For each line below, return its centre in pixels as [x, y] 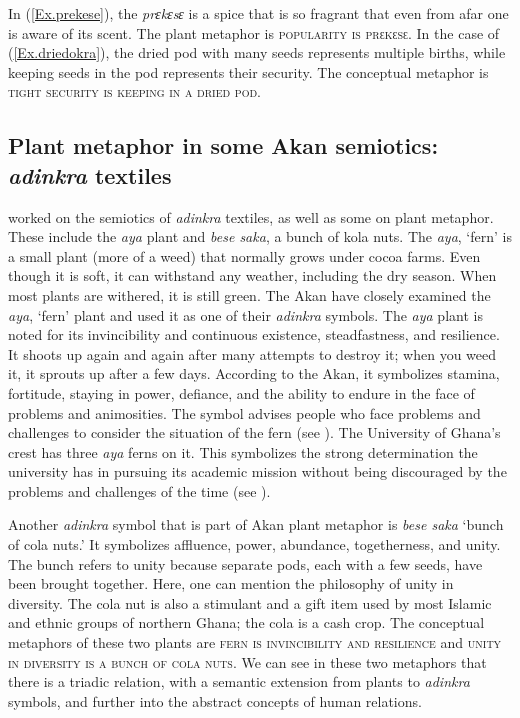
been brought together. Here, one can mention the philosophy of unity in [231, 583]
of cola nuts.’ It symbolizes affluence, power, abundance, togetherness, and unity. [254, 544]
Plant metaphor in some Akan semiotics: [223, 145]
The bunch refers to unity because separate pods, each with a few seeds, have [245, 563]
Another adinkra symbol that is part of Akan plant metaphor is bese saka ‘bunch [256, 524]
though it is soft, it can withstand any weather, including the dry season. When [252, 275]
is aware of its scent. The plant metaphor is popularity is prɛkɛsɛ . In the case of [254, 32]
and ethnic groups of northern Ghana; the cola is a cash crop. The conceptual [246, 622]
